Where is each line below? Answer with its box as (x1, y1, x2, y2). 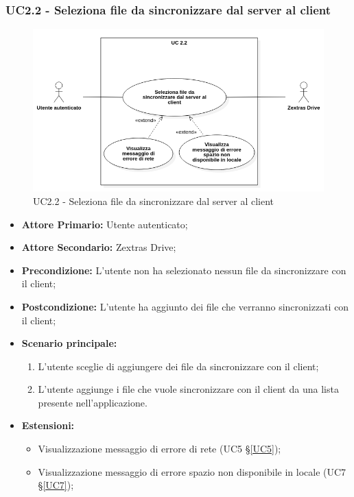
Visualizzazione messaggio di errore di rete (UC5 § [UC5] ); (38, 441, 281, 456)
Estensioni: (21, 418, 75, 433)
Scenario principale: (21, 336, 117, 350)
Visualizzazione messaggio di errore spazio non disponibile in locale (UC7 (38, 464, 346, 478)
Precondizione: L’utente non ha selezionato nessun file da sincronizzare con (21, 263, 346, 277)
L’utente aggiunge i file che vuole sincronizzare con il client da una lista (38, 382, 339, 396)
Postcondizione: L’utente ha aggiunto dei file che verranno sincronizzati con (21, 299, 349, 313)
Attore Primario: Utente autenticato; (21, 217, 188, 231)
